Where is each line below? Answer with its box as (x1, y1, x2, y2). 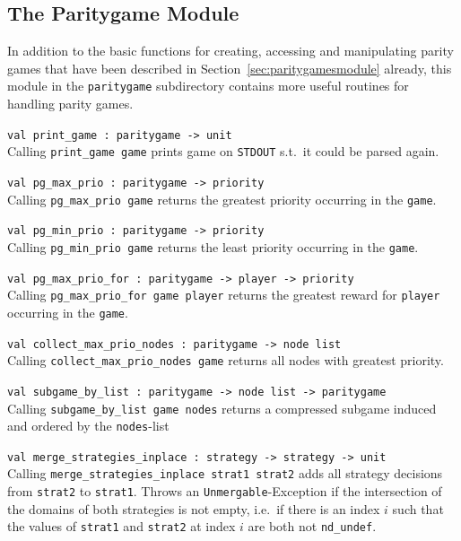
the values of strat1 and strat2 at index (7, 517, 236, 536)
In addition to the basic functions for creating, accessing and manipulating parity (7, 41, 454, 60)
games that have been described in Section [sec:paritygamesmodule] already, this (7, 58, 452, 77)
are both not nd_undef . (248, 517, 377, 536)
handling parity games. (7, 94, 134, 113)
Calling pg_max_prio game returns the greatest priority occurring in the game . (7, 189, 437, 208)
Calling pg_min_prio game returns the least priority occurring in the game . (7, 237, 419, 256)
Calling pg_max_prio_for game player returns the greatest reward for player (7, 285, 440, 304)
